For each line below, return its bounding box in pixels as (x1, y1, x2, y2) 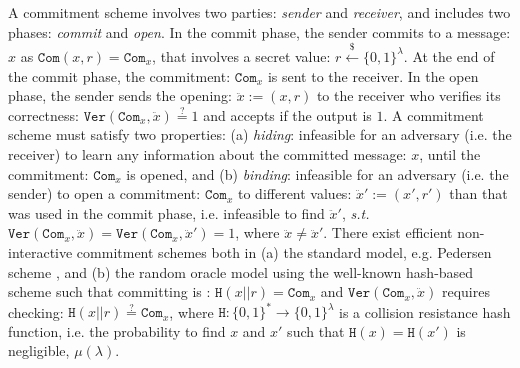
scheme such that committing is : (8, 281, 211, 302)
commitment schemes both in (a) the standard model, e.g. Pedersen (76, 241, 492, 262)
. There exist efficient (323, 222, 453, 243)
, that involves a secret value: (152, 45, 331, 66)
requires (441, 281, 490, 302)
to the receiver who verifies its (316, 85, 501, 106)
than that (449, 183, 508, 204)
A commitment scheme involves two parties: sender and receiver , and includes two (8, 2, 511, 22)
